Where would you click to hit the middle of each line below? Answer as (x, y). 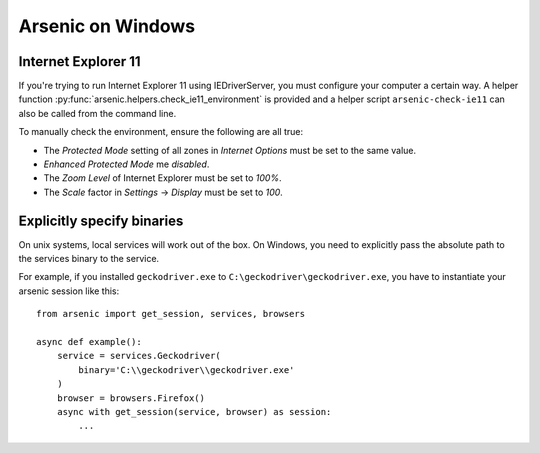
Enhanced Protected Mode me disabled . (126, 164)
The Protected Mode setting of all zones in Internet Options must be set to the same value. (230, 150)
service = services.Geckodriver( (139, 356)
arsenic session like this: (69, 291)
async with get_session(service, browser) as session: (194, 411)
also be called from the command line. (97, 113)
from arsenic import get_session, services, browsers (170, 314)
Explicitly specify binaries (101, 220)
